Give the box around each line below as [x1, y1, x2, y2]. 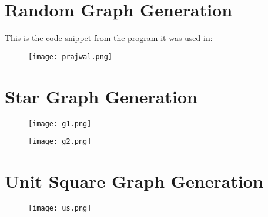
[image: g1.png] [28, 119, 92, 128]
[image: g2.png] [28, 137, 92, 146]
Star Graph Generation [5, 84, 197, 108]
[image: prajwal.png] [28, 52, 113, 61]
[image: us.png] [28, 204, 92, 212]
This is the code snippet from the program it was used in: [5, 32, 213, 44]
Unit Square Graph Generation [5, 169, 263, 192]
